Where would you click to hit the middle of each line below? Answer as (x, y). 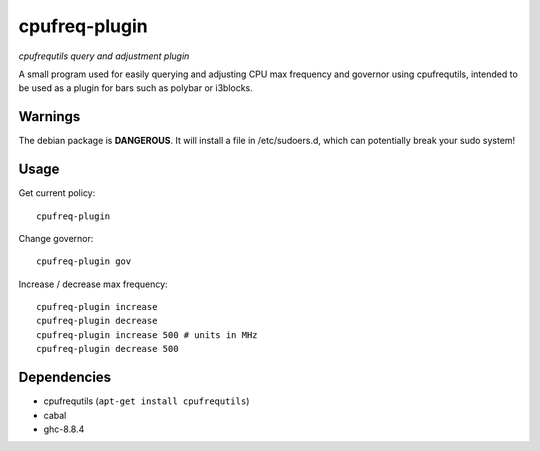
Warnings (49, 116)
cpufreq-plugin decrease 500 (107, 349)
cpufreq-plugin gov (84, 261)
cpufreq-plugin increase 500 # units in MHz (147, 334)
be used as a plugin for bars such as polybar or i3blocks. (136, 88)
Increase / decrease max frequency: (93, 284)
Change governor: (56, 238)
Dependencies (65, 377)
